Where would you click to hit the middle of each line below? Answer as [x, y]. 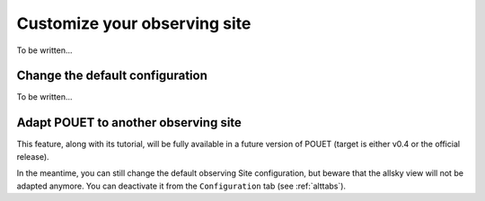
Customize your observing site [134, 23]
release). [33, 156]
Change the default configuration [112, 76]
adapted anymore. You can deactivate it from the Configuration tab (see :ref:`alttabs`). [181, 186]
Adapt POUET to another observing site [129, 122]
